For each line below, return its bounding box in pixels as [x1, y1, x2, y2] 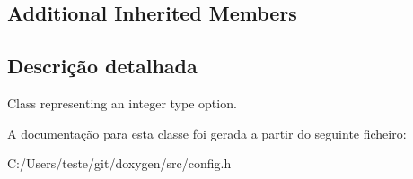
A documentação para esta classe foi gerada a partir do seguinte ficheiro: [7, 124, 407, 142]
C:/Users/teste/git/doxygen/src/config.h [7, 154, 232, 173]
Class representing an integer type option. [7, 93, 237, 112]
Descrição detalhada [7, 52, 198, 80]
